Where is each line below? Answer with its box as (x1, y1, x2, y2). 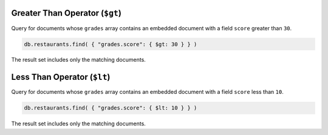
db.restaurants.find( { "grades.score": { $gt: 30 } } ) (24, 41, 197, 48)
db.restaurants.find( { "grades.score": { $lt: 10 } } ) (24, 105, 197, 111)
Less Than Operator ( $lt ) (11, 72, 111, 82)
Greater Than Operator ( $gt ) (11, 8, 121, 18)
